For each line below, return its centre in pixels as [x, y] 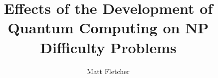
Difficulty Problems [108, 47]
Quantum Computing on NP [108, 28]
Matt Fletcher [108, 71]
